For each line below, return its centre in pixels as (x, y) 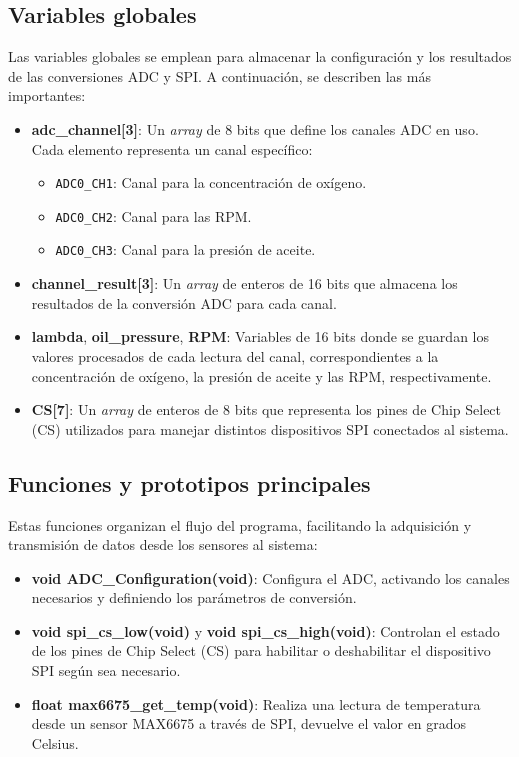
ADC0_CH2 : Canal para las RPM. (153, 215)
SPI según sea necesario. (106, 670)
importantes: (47, 95)
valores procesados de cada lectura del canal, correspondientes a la (235, 355)
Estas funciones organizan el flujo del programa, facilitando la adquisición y (240, 524)
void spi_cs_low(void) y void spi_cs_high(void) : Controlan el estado (265, 630)
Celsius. (55, 742)
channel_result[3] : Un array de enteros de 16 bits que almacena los (244, 283)
